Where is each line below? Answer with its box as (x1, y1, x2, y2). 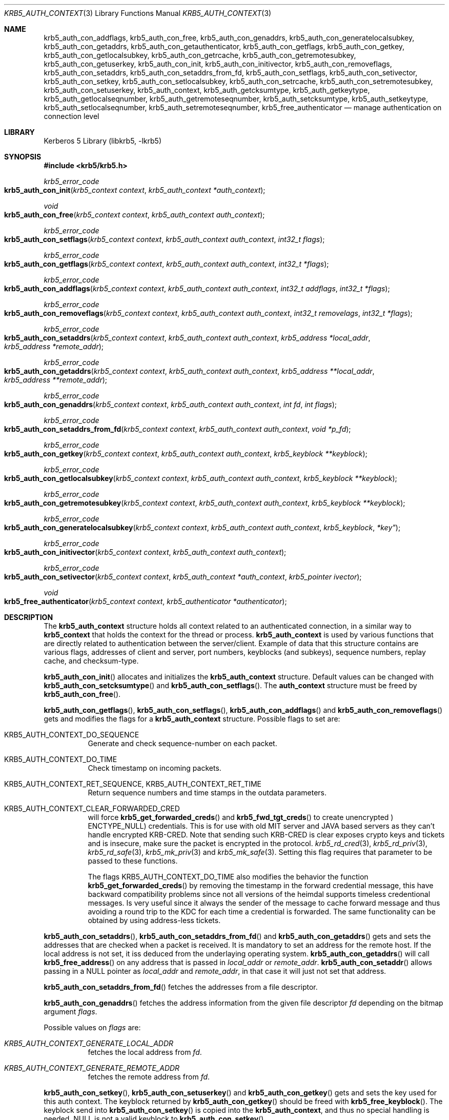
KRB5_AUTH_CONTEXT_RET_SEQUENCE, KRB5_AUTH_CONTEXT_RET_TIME (4, 779, 262, 788)
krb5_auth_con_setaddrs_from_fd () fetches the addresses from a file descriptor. (44, 983, 318, 991)
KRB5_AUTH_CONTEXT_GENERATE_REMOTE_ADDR (4, 1064, 180, 1072)
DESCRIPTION (4, 613, 53, 622)
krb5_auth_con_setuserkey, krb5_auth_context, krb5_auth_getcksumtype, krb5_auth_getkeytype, (44, 86, 370, 94)
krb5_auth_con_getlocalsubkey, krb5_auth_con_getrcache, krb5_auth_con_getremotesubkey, (44, 51, 356, 59)
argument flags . (44, 1007, 97, 1016)
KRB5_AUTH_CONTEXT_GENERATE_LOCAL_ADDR (4, 1039, 173, 1048)
